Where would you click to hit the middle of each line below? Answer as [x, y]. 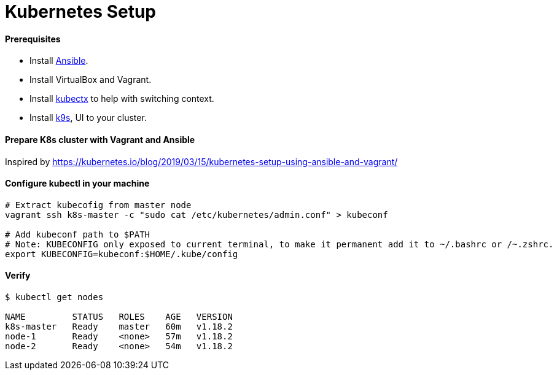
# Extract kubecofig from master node [98, 205]
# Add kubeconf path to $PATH [78, 234]
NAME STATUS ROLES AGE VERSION [119, 317]
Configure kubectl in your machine [77, 184]
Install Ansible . [59, 61]
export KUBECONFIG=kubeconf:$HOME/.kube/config [122, 254]
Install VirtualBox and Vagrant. [91, 80]
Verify [18, 276]
